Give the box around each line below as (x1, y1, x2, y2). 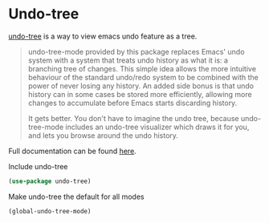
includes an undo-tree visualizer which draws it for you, (65, 122, 250, 132)
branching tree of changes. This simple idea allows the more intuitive (27, 63, 257, 73)
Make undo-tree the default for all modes (8, 192, 145, 201)
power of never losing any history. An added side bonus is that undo (27, 81, 255, 91)
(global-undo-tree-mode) (8, 207, 92, 215)
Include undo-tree (8, 161, 68, 171)
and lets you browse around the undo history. (27, 130, 179, 140)
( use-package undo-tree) (8, 177, 92, 185)
